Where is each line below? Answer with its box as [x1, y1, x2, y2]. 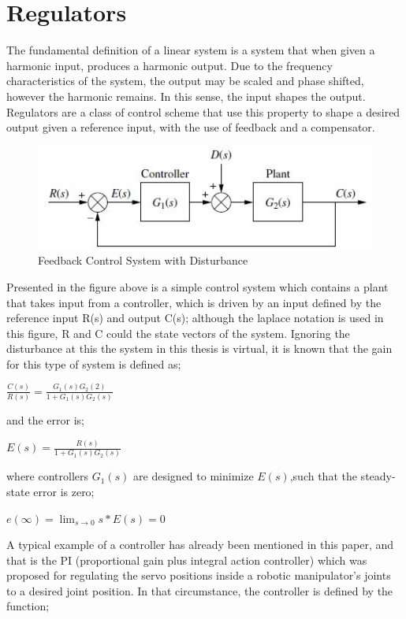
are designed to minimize [133, 468, 254, 484]
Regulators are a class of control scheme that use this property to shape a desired [6, 103, 400, 120]
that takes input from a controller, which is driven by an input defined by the [6, 294, 382, 310]
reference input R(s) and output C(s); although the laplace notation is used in [6, 309, 384, 326]
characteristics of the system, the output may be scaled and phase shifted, [6, 72, 364, 89]
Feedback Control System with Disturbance [38, 252, 248, 269]
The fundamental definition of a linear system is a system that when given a [6, 42, 375, 58]
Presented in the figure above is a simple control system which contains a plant [6, 278, 389, 295]
